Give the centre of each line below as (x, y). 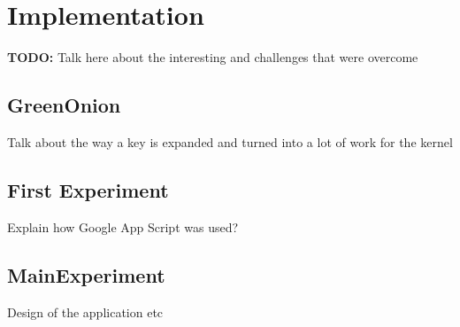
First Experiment (88, 189)
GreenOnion (64, 105)
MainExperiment (86, 274)
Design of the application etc (85, 311)
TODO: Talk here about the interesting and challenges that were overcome (213, 57)
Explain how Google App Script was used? (123, 226)
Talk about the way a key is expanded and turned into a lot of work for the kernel (230, 141)
